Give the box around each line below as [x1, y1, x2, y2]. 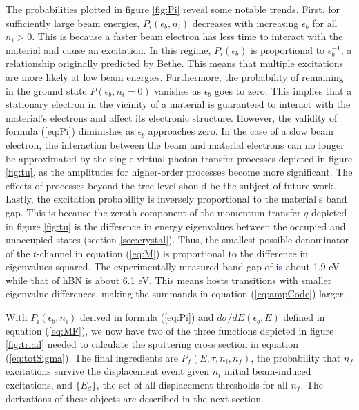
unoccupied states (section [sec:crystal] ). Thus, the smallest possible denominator [6, 232, 349, 247]
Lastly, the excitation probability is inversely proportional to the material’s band [6, 192, 347, 206]
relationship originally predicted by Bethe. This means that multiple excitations [6, 56, 344, 71]
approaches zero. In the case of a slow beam [148, 124, 333, 138]
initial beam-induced [224, 364, 311, 378]
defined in [283, 310, 325, 324]
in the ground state [6, 83, 87, 97]
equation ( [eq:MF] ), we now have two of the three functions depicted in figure [6, 323, 334, 337]
